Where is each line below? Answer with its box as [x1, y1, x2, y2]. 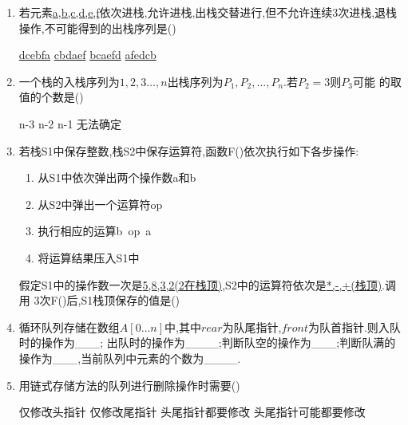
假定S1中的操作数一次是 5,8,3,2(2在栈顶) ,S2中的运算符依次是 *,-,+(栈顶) [18, 276, 382, 293]
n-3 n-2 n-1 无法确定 [18, 115, 122, 132]
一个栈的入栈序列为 [18, 73, 120, 89]
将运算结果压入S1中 [38, 249, 140, 266]
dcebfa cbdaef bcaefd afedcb [18, 46, 156, 63]
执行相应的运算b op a [38, 222, 152, 239]
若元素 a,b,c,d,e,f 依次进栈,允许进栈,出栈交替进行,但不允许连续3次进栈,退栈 [18, 4, 398, 20]
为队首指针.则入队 [307, 318, 401, 335]
